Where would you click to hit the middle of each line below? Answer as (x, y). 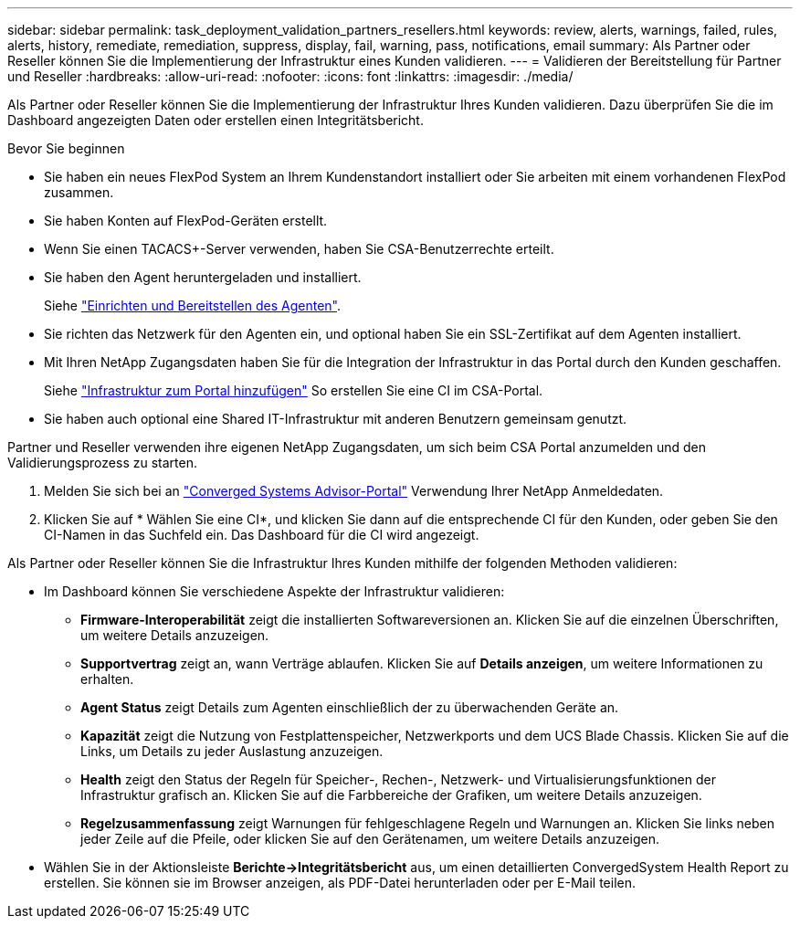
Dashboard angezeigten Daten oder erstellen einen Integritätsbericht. (216, 120)
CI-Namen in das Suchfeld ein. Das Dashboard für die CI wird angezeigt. (262, 535)
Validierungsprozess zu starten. (102, 463)
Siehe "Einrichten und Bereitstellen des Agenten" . (193, 305)
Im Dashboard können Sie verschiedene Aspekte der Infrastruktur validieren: (274, 591)
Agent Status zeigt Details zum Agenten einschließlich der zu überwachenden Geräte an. (350, 707)
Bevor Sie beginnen (66, 148)
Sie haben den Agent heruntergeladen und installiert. (203, 277)
